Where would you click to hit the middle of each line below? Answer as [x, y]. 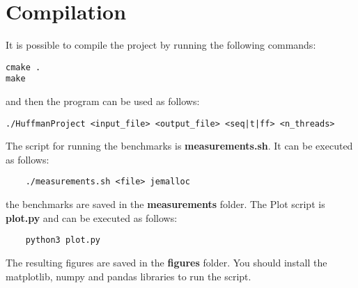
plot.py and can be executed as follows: [92, 217]
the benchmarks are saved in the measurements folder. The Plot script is [165, 204]
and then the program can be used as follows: [103, 101]
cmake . [23, 67]
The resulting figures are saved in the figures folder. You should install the [166, 262]
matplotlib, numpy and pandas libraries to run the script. [129, 276]
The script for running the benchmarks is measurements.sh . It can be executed [179, 146]
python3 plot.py [63, 240]
